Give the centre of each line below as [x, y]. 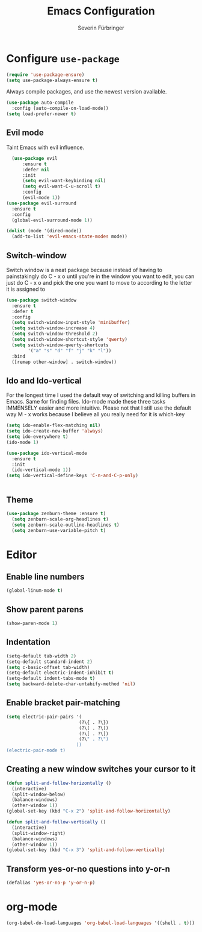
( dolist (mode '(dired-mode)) [44, 231]
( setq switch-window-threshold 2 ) [55, 334]
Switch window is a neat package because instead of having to [84, 270]
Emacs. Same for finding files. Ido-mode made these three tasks [86, 402]
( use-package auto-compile [40, 103]
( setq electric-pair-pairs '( [44, 717]
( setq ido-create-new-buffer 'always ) [55, 431]
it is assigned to [26, 289]
